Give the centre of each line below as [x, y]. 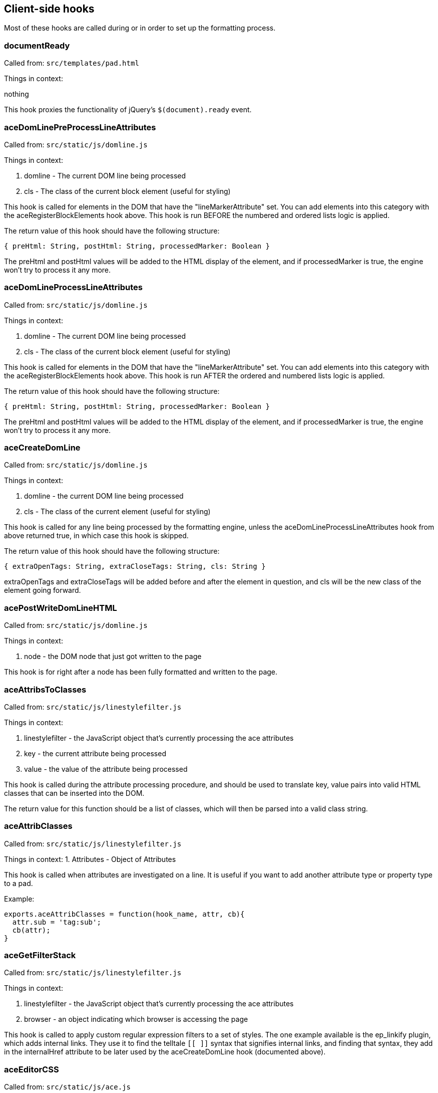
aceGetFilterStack [40, 955]
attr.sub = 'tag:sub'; [57, 922]
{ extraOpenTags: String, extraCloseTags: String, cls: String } [135, 567]
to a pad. [19, 883]
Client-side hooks [49, 9]
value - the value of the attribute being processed [106, 769]
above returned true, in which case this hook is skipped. [96, 536]
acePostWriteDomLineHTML [61, 608]
